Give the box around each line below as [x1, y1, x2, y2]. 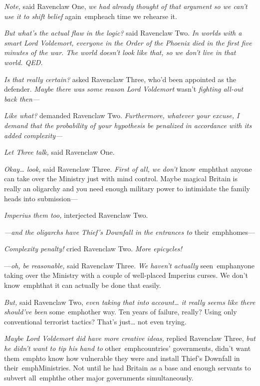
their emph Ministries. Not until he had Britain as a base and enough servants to [4, 362, 251, 373]
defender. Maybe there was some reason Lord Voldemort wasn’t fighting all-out [4, 84, 244, 94]
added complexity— [4, 130, 63, 140]
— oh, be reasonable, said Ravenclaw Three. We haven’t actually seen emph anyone [4, 260, 255, 270]
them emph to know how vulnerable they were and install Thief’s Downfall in [4, 352, 240, 363]
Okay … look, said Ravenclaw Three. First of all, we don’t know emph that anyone [4, 163, 252, 174]
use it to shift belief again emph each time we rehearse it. [4, 11, 177, 21]
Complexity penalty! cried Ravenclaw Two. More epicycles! [4, 243, 182, 254]
